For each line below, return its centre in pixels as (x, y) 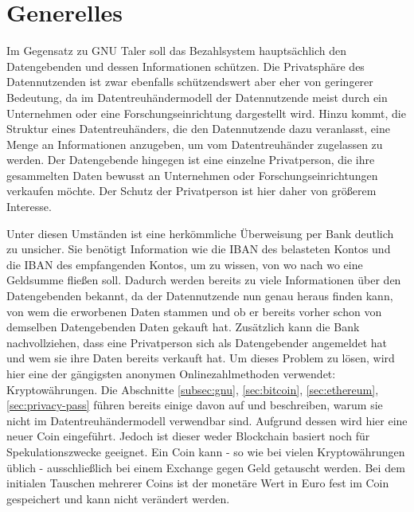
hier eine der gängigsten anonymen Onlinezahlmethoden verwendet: (171, 373)
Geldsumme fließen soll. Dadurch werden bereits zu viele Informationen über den (204, 280)
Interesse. (29, 207)
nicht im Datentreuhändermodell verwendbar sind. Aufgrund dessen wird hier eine (207, 420)
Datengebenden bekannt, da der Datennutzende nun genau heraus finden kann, (200, 296)
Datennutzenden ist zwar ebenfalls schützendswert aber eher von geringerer (190, 82)
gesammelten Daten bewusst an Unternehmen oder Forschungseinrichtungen (192, 175)
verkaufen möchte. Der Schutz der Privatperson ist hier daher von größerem (191, 191)
